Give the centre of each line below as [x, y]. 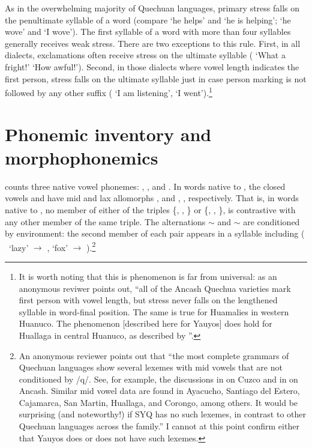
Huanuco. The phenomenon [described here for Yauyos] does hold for [145, 323]
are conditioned [271, 221]
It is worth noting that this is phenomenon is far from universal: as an [148, 276]
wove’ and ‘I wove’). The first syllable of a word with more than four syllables [148, 32]
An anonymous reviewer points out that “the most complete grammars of [154, 355]
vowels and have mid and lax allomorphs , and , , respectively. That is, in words [152, 198]
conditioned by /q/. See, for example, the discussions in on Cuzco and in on [158, 379]
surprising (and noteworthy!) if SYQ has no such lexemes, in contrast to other [163, 414]
